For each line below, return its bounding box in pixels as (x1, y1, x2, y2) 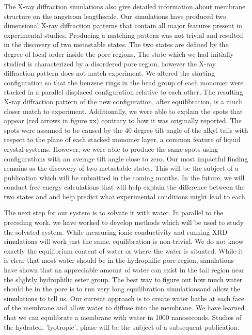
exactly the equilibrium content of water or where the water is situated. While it (4, 245, 243, 255)
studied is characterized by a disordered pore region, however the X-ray (4, 58, 216, 68)
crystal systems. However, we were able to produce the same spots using (4, 144, 219, 154)
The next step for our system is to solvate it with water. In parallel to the (4, 207, 223, 218)
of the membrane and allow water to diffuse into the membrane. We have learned (4, 303, 245, 313)
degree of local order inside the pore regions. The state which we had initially (4, 48, 234, 59)
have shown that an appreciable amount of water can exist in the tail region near (4, 265, 245, 275)
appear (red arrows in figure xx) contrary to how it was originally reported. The (4, 115, 242, 126)
